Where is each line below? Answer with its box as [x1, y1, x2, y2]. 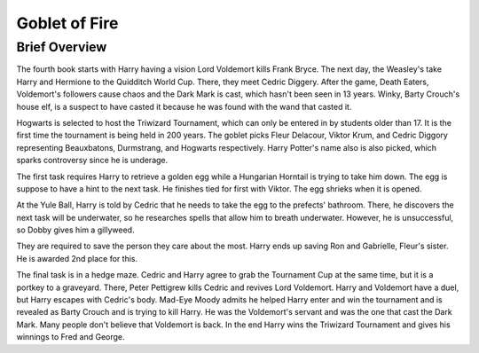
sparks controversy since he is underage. [16, 155, 169, 166]
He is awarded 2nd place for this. [16, 253, 137, 263]
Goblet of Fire [16, 13, 119, 33]
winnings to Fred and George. [16, 332, 125, 342]
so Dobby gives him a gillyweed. [16, 224, 135, 235]
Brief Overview [16, 39, 107, 55]
